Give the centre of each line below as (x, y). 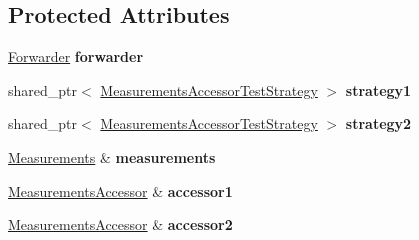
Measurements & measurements (112, 156)
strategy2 (378, 123)
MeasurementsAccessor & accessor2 (120, 224)
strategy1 (378, 89)
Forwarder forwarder (76, 56)
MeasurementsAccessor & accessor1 (120, 190)
